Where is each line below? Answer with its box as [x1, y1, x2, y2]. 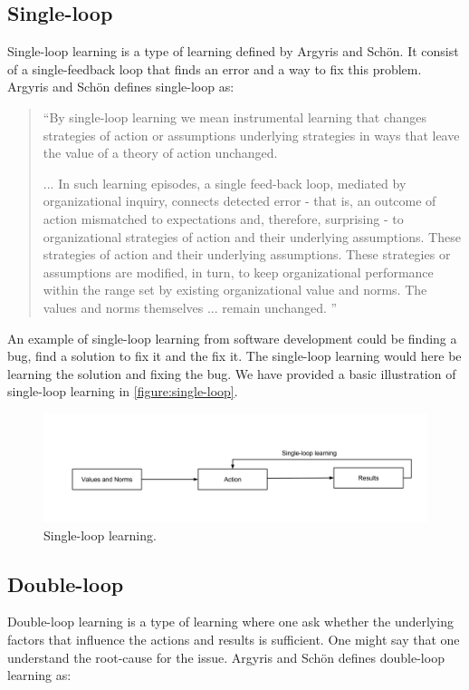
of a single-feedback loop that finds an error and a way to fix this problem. [7, 59, 422, 78]
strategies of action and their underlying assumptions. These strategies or [43, 245, 451, 264]
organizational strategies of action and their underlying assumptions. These [43, 227, 461, 246]
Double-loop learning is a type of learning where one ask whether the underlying [7, 612, 454, 631]
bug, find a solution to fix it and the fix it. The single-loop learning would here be [7, 346, 462, 365]
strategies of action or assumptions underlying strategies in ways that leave [43, 125, 460, 144]
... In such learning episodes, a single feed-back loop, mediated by [43, 173, 407, 192]
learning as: [7, 666, 72, 685]
